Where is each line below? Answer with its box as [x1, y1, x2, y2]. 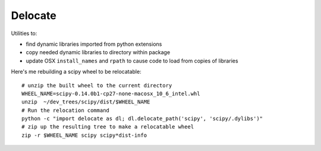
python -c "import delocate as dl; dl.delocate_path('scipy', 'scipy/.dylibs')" [21, 115, 263, 122]
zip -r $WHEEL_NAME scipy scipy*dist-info [21, 131, 147, 139]
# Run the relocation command [21, 107, 110, 114]
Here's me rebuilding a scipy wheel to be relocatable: [11, 68, 142, 75]
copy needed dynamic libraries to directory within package [26, 49, 171, 56]
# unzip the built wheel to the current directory [21, 82, 172, 89]
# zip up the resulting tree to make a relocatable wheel [21, 124, 194, 130]
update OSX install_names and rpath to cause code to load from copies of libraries [26, 57, 238, 64]
